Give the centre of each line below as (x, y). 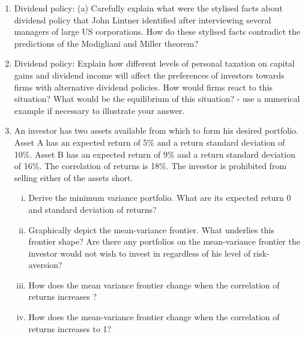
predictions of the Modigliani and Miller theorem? (106, 43)
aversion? (45, 265)
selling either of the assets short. (74, 177)
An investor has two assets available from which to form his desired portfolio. (156, 130)
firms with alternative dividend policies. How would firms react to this (143, 87)
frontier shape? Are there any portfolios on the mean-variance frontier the (164, 241)
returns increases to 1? (70, 328)
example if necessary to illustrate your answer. (99, 110)
